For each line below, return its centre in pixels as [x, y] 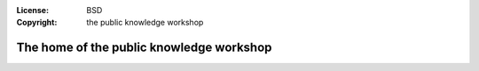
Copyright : [37, 23]
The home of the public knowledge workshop [144, 48]
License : [32, 10]
